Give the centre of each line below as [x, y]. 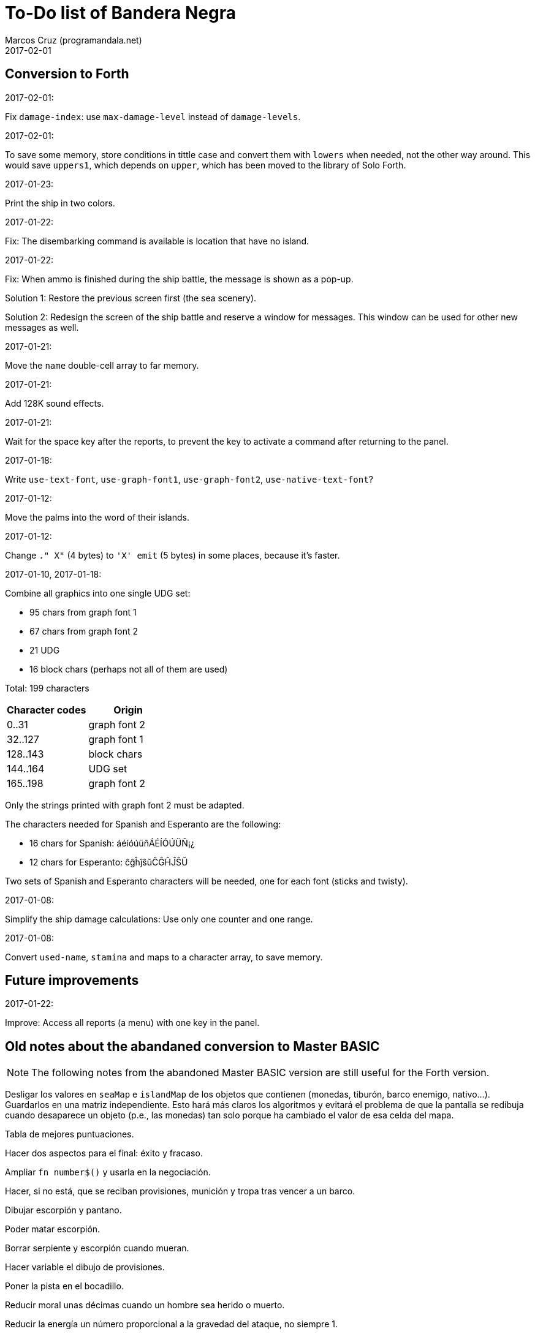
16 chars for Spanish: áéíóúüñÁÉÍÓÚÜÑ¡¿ [112, 843]
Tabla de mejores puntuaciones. [70, 1134]
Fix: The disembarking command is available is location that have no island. [157, 241]
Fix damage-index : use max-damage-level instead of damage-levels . [153, 116]
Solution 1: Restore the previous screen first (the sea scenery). [131, 298]
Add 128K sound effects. [55, 403]
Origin [128, 710]
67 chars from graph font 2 [84, 631]
